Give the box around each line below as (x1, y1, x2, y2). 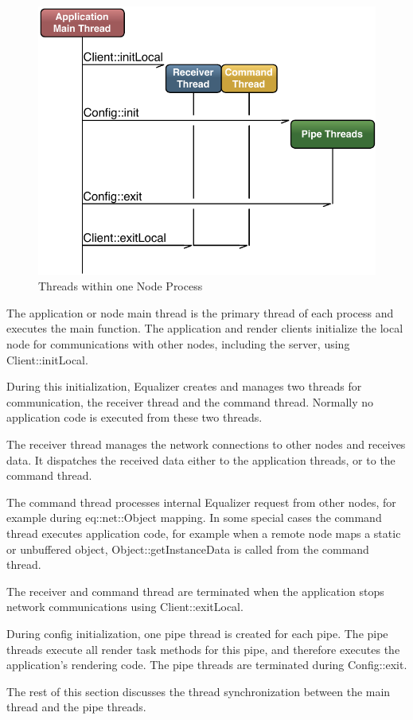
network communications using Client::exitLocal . (6, 598, 244, 615)
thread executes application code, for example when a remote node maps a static (6, 524, 401, 541)
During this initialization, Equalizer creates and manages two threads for (6, 378, 362, 395)
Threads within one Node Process (38, 278, 203, 294)
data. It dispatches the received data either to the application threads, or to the (6, 451, 395, 468)
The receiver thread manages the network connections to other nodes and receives (6, 436, 406, 452)
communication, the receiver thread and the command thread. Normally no (6, 393, 374, 410)
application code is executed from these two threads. (6, 409, 263, 426)
